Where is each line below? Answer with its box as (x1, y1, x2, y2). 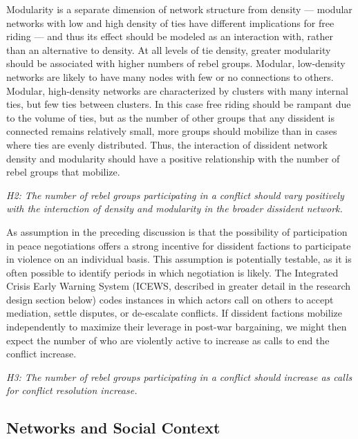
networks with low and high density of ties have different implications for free (6, 15, 335, 30)
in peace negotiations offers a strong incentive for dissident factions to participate (6, 238, 351, 252)
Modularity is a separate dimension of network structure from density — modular (6, 2, 352, 16)
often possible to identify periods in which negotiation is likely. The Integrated (6, 265, 339, 279)
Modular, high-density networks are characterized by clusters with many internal (6, 83, 348, 97)
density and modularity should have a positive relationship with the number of (6, 151, 340, 165)
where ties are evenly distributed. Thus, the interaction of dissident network (6, 137, 328, 151)
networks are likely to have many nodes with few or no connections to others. (6, 69, 334, 84)
